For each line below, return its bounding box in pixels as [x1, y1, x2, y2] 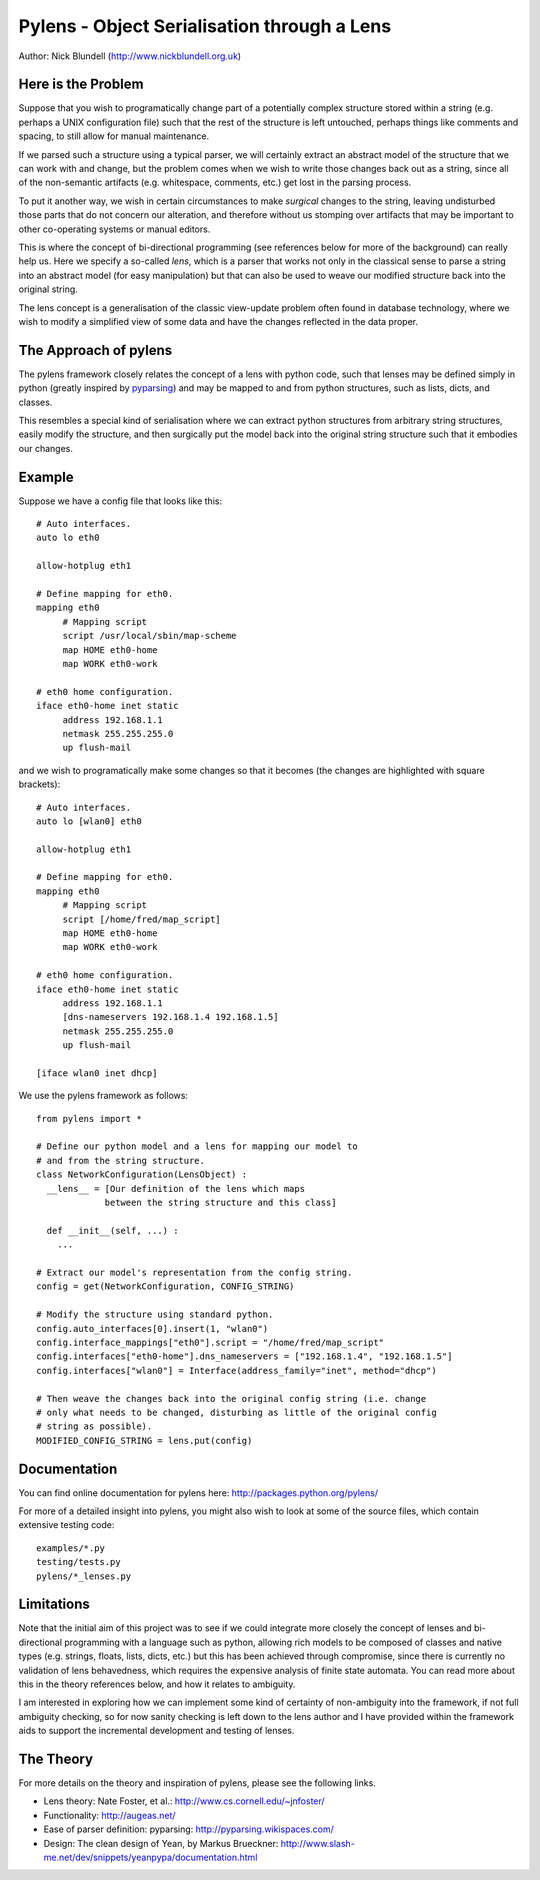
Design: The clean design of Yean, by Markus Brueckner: [43, 1837, 279, 1849]
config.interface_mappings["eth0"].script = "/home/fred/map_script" [36, 1336, 385, 1348]
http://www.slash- [280, 1837, 355, 1849]
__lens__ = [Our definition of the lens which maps [46, 1183, 305, 1194]
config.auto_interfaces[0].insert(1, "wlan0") [36, 1323, 269, 1334]
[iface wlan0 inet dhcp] [36, 1067, 158, 1079]
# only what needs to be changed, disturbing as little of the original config [36, 1406, 437, 1418]
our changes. [18, 442, 74, 454]
